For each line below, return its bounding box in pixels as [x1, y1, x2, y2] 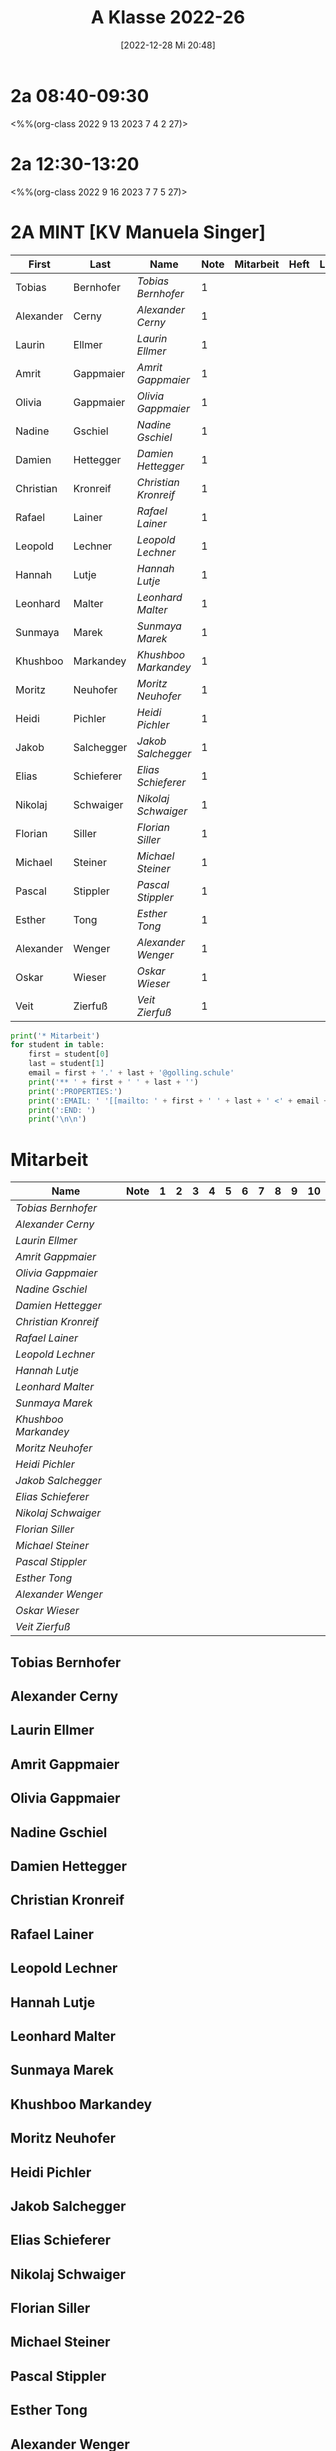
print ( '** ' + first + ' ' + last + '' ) [28, 1077, 199, 1087]
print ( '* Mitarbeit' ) [10, 1031, 101, 1041]
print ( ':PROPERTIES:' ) [28, 1086, 123, 1096]
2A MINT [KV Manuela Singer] [10, 221, 267, 243]
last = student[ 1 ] [28, 1059, 105, 1069]
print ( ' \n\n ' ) [28, 1114, 87, 1125]
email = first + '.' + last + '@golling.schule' [28, 1068, 235, 1078]
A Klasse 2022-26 [90, 6, 246, 29]
